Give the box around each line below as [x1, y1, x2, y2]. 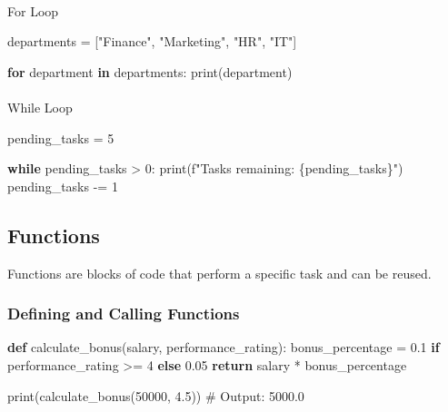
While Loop [7, 97, 73, 116]
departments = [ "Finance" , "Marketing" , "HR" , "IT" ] [7, 32, 297, 51]
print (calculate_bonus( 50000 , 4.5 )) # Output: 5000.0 [7, 386, 304, 405]
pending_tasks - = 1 [7, 176, 118, 195]
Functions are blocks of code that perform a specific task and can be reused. [7, 263, 432, 282]
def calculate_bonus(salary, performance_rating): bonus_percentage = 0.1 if [7, 338, 440, 357]
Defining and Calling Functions [7, 302, 240, 325]
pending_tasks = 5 [7, 128, 114, 147]
